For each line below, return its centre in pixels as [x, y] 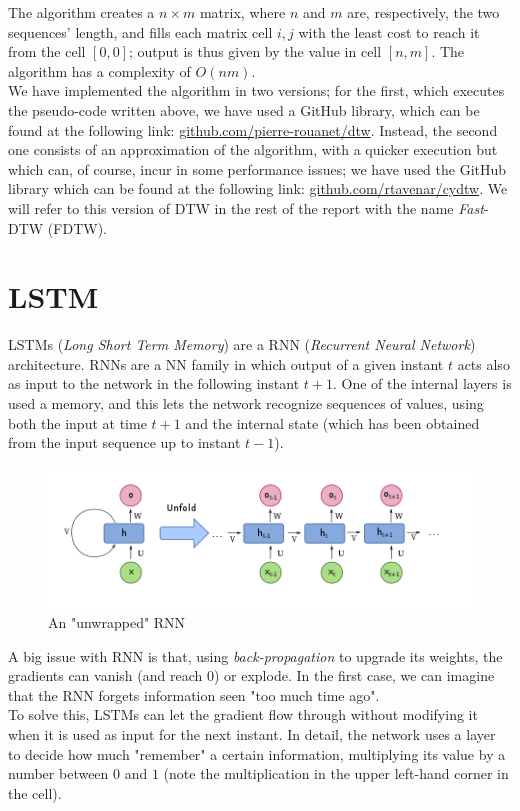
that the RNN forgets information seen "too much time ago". [194, 694]
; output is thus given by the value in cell [255, 51]
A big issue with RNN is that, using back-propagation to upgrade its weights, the [255, 655]
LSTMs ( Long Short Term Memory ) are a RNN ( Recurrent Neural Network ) [242, 344]
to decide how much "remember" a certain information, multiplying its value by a [257, 753]
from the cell [47, 51]
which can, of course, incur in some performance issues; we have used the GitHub [257, 168]
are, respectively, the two [423, 12]
